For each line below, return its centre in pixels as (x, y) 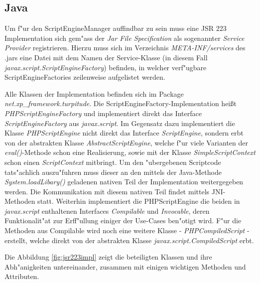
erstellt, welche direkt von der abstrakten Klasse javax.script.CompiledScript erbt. (129, 240)
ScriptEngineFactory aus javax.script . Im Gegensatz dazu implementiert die (120, 123)
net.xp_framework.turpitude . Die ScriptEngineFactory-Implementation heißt (121, 103)
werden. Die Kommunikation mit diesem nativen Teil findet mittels (107, 191)
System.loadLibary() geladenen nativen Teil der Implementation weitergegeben (124, 182)
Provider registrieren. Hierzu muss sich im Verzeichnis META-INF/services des (125, 48)
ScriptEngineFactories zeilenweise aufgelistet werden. (85, 77)
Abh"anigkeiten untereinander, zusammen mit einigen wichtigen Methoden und (125, 266)
